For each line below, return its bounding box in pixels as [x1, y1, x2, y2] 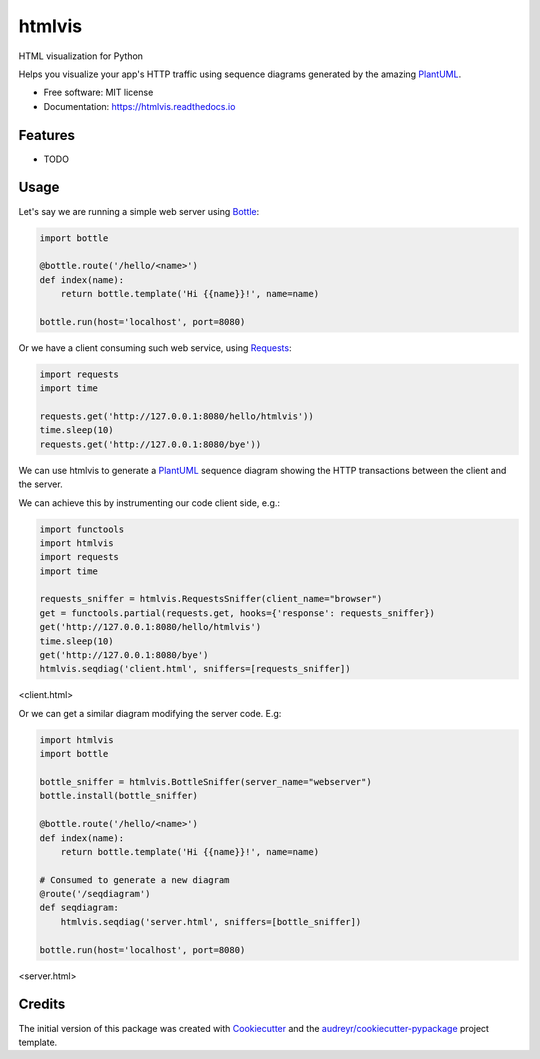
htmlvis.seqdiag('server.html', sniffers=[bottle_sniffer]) [60, 916, 362, 927]
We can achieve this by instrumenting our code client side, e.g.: [18, 496, 280, 509]
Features [18, 126, 75, 144]
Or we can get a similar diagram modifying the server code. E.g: [18, 707, 282, 719]
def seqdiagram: [39, 902, 120, 914]
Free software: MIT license [43, 86, 154, 99]
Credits [18, 996, 66, 1013]
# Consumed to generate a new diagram [39, 874, 230, 885]
